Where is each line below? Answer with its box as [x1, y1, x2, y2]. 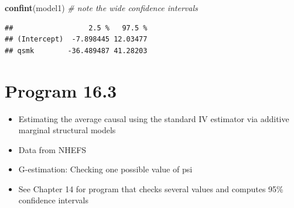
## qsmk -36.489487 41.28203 [5, 46, 148, 55]
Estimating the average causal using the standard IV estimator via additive [18, 112, 289, 124]
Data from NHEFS [18, 143, 87, 155]
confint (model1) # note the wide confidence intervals [5, 2, 198, 13]
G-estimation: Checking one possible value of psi [18, 163, 193, 175]
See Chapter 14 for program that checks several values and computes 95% [18, 182, 283, 195]
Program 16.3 [5, 78, 117, 102]
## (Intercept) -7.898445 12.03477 [5, 35, 148, 44]
